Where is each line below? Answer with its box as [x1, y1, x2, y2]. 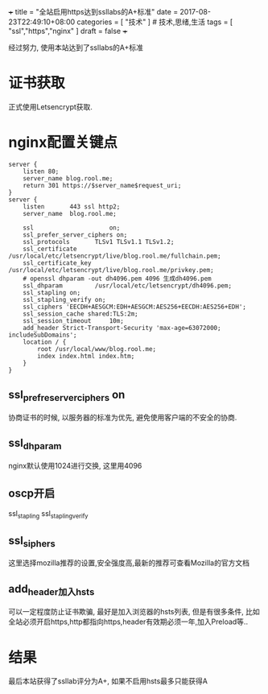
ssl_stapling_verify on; [23, 295, 106, 304]
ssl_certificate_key [23, 258, 92, 267]
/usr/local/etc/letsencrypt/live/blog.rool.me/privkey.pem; [8, 266, 215, 274]
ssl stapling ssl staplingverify [8, 508, 89, 520]
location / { [23, 337, 67, 346]
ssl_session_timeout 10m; [23, 316, 125, 324]
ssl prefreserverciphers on [8, 388, 126, 404]
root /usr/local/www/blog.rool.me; [37, 345, 157, 353]
